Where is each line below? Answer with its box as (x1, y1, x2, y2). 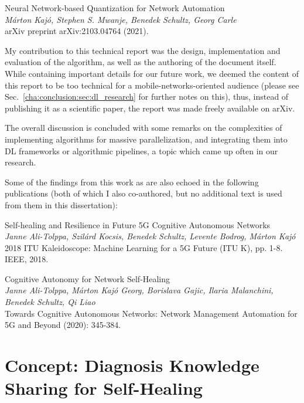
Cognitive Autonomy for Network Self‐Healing (5, 272, 170, 285)
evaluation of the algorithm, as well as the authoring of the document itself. (5, 56, 276, 68)
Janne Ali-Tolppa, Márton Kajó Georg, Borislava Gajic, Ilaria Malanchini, (5, 284, 274, 296)
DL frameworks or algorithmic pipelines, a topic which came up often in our (5, 144, 278, 157)
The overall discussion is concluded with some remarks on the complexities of (5, 121, 282, 134)
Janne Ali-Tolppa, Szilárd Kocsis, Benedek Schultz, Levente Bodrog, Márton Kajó (5, 230, 296, 242)
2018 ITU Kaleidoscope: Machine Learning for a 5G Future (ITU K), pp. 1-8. (5, 241, 283, 253)
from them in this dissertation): (5, 198, 118, 211)
